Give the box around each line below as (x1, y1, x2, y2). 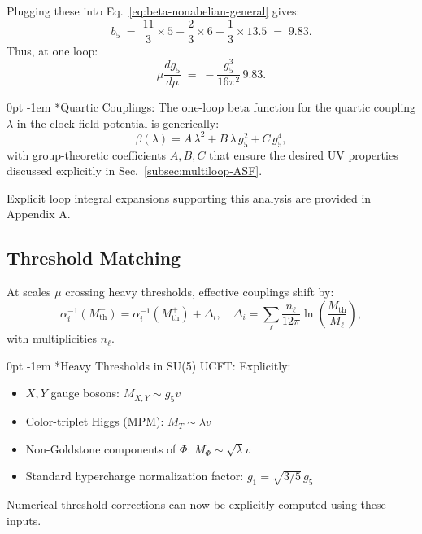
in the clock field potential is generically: (16, 114, 220, 131)
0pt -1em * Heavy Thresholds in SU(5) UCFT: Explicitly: (7, 357, 291, 374)
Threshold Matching (7, 245, 181, 270)
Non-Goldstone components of (25, 440, 176, 457)
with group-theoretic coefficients (7, 146, 167, 163)
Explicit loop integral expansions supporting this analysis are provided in (7, 189, 372, 206)
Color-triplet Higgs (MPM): (25, 413, 164, 430)
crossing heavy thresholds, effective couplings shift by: (65, 283, 334, 300)
